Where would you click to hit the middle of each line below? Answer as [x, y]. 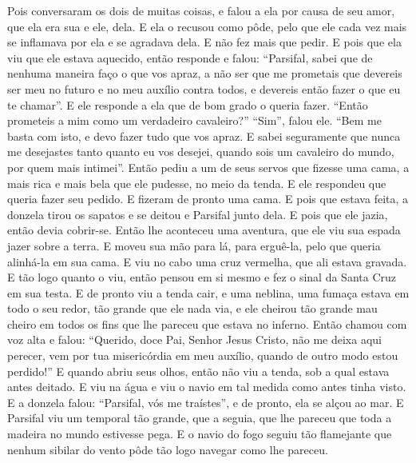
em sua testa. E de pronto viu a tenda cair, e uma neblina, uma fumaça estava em [208, 292]
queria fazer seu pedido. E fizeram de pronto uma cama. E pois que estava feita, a [208, 199]
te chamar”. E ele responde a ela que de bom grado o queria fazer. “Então [188, 104]
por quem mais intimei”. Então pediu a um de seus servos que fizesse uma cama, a [208, 167]
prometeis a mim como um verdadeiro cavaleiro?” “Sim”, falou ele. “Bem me [194, 120]
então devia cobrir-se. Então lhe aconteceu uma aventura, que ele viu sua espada [204, 230]
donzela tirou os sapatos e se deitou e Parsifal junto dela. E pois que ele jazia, [198, 214]
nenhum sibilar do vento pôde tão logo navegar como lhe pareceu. [168, 449]
